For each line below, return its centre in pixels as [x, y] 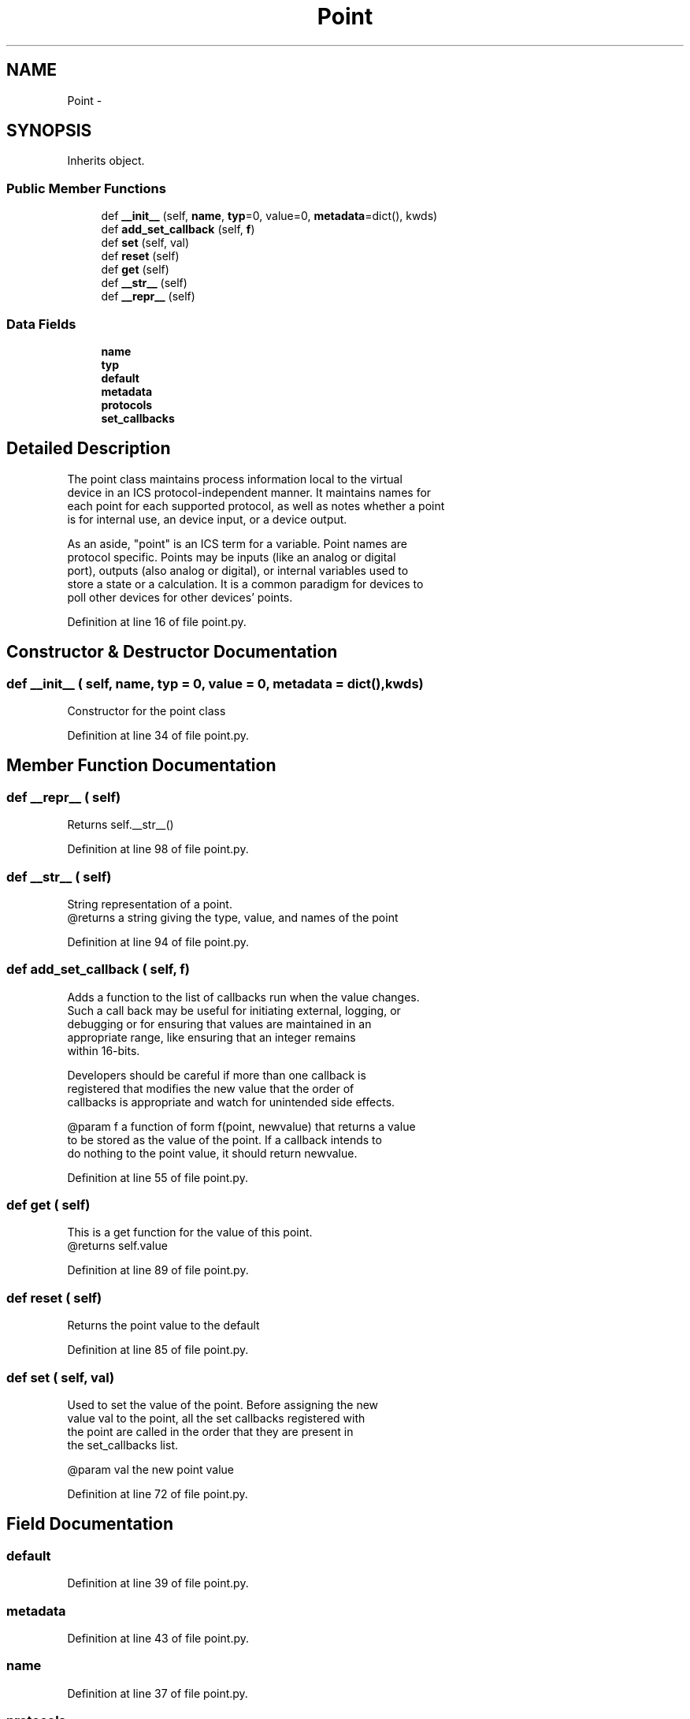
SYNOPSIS [49, 131]
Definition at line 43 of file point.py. [158, 1638]
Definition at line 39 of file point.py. [158, 1583]
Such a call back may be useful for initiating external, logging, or [234, 1010]
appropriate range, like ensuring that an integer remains [211, 1037]
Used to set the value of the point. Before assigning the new [223, 1404]
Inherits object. [106, 161]
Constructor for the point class [147, 711]
